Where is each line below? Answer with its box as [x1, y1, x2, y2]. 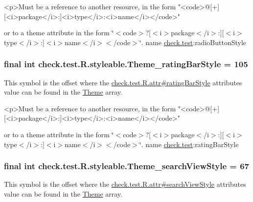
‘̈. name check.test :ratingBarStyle [139, 139, 239, 149]
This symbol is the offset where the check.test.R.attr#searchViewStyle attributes [4, 179, 246, 189]
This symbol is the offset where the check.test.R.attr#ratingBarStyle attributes [4, 77, 242, 87]
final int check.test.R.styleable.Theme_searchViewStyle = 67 [4, 160, 250, 172]
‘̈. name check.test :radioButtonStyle [139, 37, 246, 47]
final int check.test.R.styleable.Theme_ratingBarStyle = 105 [4, 58, 248, 70]
